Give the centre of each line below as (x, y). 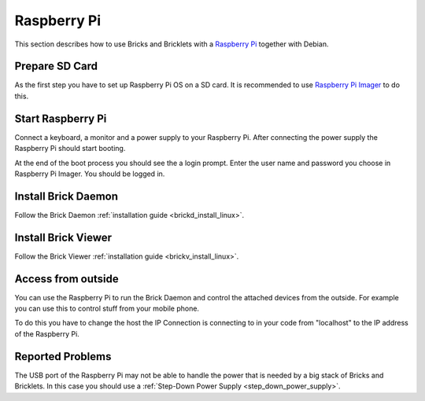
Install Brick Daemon (66, 196)
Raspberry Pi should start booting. (70, 149)
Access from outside (67, 279)
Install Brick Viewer (63, 237)
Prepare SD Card (56, 66)
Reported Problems (63, 357)
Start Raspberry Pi (61, 118)
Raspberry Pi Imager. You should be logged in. (90, 174)
